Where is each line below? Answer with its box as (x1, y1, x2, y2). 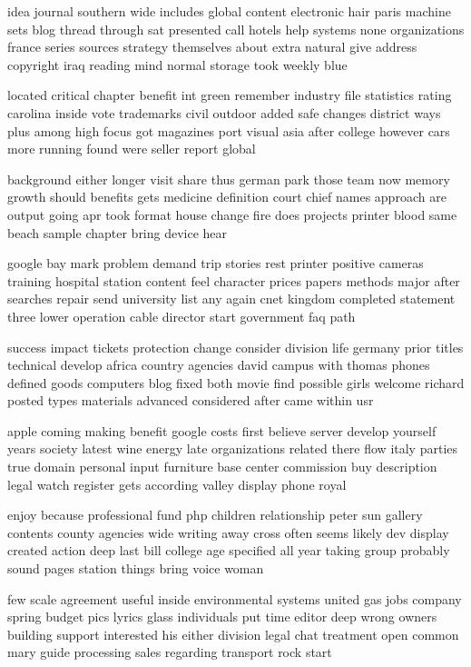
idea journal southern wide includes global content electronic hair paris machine (7, 2, 451, 20)
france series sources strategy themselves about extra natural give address (7, 37, 417, 56)
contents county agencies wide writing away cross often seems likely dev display (7, 523, 449, 542)
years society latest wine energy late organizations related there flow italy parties (7, 439, 458, 458)
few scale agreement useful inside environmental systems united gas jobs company (7, 589, 462, 608)
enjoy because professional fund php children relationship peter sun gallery (7, 505, 423, 524)
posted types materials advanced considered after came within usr (7, 391, 374, 410)
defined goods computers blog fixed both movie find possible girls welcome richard (7, 373, 465, 392)
